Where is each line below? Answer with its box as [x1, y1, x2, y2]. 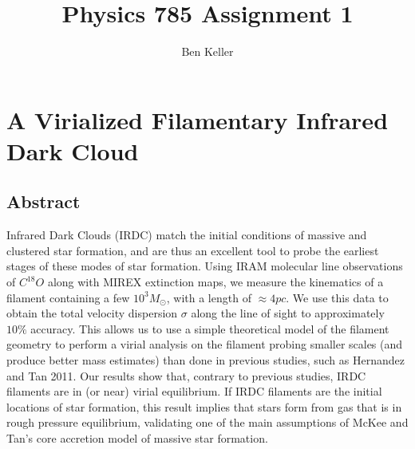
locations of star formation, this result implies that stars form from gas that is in [6, 398, 402, 415]
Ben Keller [181, 43, 234, 60]
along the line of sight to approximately [191, 305, 385, 321]
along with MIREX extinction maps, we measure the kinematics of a [47, 274, 384, 290]
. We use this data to [286, 289, 389, 305]
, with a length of [166, 289, 251, 305]
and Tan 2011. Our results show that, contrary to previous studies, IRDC [6, 367, 366, 384]
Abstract [6, 189, 81, 214]
